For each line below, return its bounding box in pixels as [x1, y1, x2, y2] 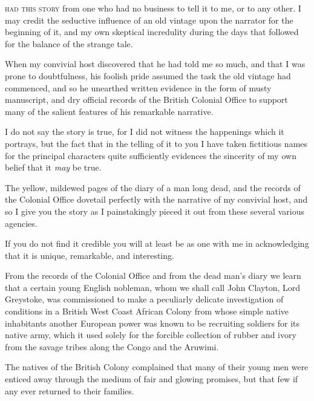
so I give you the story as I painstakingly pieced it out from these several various [5, 204, 304, 217]
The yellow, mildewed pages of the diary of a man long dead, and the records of [5, 181, 301, 194]
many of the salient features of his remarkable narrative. [5, 105, 214, 117]
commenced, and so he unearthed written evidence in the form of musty [5, 81, 272, 94]
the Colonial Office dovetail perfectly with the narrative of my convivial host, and [5, 193, 308, 206]
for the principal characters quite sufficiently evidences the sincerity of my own [5, 149, 296, 161]
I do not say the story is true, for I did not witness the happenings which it [5, 125, 284, 138]
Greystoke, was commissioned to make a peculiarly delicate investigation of [5, 293, 284, 305]
